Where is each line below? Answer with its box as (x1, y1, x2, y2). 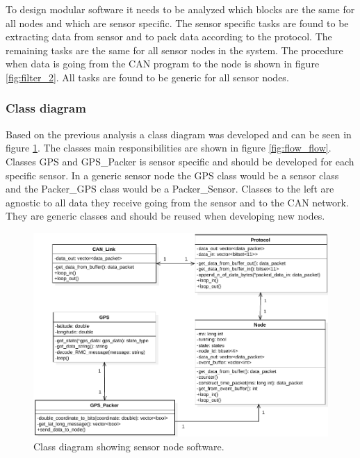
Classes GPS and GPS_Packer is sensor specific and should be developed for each (6, 154, 354, 168)
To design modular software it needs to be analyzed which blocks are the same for (6, 2, 355, 16)
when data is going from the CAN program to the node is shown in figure (6, 56, 320, 71)
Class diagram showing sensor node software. (33, 439, 224, 453)
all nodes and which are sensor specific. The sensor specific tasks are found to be (6, 15, 349, 30)
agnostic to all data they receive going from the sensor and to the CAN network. (6, 195, 349, 209)
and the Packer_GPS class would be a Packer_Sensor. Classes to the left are (6, 181, 334, 196)
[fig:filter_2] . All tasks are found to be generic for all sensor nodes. (6, 69, 289, 84)
